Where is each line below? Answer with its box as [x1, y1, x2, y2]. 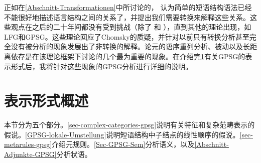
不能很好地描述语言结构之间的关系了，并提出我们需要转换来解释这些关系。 [4, 12, 250, 22]
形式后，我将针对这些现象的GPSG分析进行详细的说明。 [11, 61, 193, 71]
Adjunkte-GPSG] [4, 149, 57, 159]
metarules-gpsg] [4, 139, 52, 149]
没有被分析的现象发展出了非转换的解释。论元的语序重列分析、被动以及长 [11, 41, 250, 52]
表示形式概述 [4, 90, 89, 111]
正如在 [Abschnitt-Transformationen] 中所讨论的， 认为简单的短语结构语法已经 [4, 2, 252, 12]
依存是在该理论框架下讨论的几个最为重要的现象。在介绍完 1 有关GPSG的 [11, 51, 245, 61]
